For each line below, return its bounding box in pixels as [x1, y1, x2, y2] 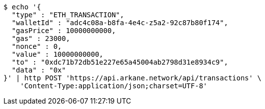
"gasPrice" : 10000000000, [11, 27, 116, 35]
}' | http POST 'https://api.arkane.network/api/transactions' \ [3, 74, 262, 82]
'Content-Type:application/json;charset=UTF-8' [20, 82, 208, 90]
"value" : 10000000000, [11, 50, 104, 58]
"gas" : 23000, [11, 35, 70, 42]
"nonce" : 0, [11, 42, 62, 50]
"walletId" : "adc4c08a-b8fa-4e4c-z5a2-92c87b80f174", [11, 19, 228, 27]
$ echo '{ [3, 3, 41, 11]
